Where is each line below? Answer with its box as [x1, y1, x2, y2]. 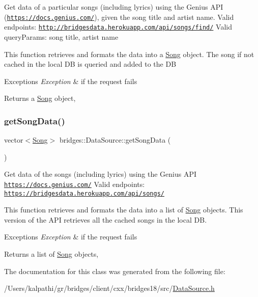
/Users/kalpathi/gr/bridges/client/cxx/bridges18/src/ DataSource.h [4, 283, 215, 293]
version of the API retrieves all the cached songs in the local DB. [4, 214, 207, 225]
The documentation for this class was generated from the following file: [4, 265, 225, 276]
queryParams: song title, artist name [4, 31, 119, 42]
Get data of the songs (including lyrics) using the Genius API [4, 169, 197, 179]
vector [4, 134, 23, 145]
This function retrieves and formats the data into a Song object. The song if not [4, 48, 254, 59]
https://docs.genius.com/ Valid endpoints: [4, 178, 145, 189]
